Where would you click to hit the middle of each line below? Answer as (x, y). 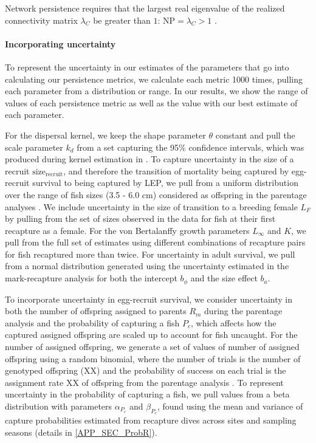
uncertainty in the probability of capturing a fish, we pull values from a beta (147, 394)
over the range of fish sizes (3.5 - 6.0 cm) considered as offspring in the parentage (156, 194)
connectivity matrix (41, 20)
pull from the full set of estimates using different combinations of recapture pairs (155, 242)
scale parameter (34, 147)
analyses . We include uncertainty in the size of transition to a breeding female (151, 206)
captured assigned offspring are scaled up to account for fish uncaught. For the (151, 335)
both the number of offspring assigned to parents (96, 311)
